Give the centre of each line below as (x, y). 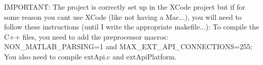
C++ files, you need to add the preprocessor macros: (86, 36)
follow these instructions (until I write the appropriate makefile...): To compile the (132, 27)
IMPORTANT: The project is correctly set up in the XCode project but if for (125, 7)
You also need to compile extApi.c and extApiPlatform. (90, 56)
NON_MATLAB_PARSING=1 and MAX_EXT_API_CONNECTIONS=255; (128, 46)
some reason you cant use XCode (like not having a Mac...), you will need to (123, 17)
